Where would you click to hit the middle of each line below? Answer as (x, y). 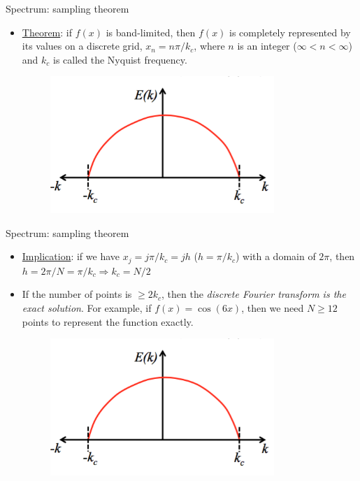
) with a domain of (275, 256)
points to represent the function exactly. (108, 321)
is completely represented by (290, 32)
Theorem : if (47, 32)
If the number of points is (77, 294)
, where (209, 46)
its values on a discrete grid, (82, 46)
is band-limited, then (151, 32)
